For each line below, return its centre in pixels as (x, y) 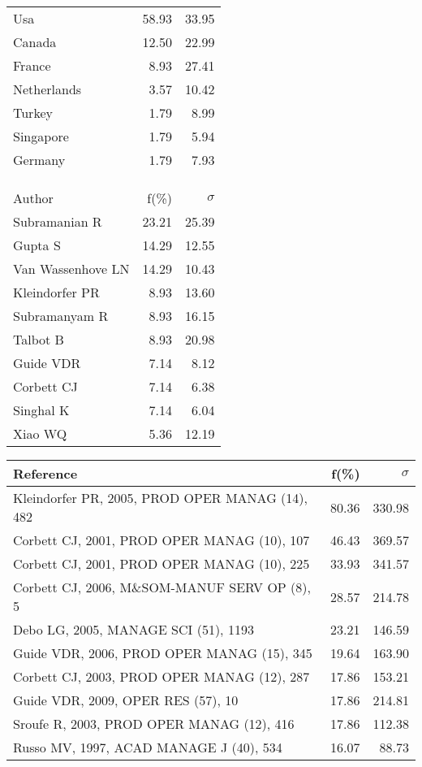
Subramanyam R (61, 316)
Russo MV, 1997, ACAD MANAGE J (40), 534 (148, 747)
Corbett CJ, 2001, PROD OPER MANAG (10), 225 (161, 563)
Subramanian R (58, 221)
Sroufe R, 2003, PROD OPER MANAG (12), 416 (154, 724)
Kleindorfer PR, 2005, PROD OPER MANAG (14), (160, 498)
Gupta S (37, 245)
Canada (35, 42)
